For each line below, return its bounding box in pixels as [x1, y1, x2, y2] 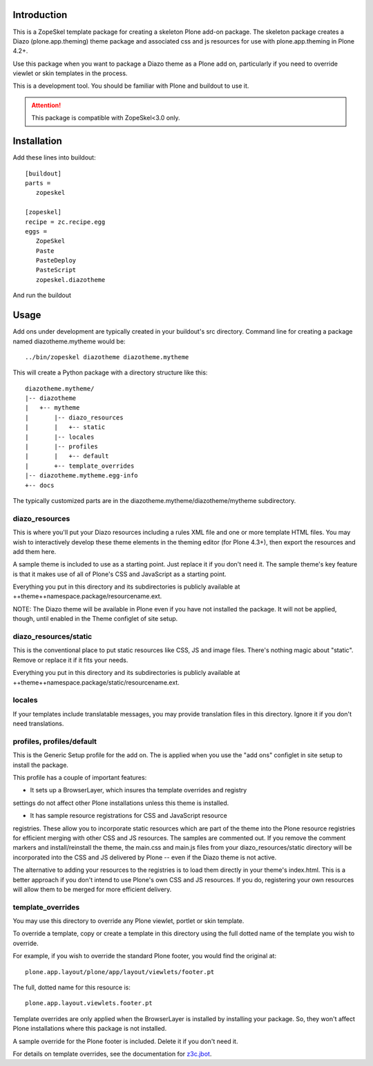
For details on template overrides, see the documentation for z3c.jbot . [12, 1049, 212, 1058]
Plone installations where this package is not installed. [12, 1025, 167, 1033]
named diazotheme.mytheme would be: [12, 337, 126, 345]
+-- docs [25, 481, 55, 489]
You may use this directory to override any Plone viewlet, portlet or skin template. [12, 917, 245, 925]
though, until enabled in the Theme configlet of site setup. [12, 615, 178, 623]
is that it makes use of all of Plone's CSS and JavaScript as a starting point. [12, 570, 227, 578]
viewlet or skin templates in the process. [12, 69, 128, 77]
